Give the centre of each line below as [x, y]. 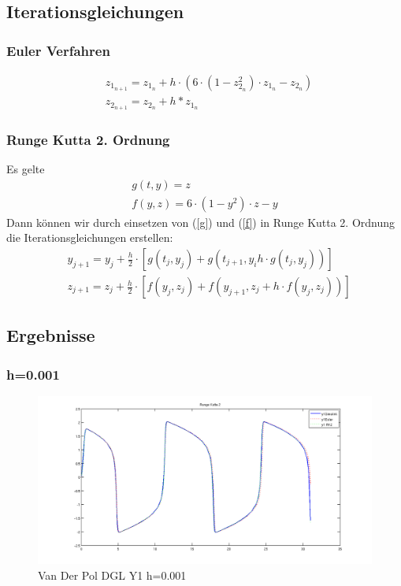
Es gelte [26, 169]
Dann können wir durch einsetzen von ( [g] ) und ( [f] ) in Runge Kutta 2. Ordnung [201, 222]
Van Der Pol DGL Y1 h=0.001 [112, 575]
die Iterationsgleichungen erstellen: [90, 237]
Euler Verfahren [58, 50]
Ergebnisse [51, 335]
